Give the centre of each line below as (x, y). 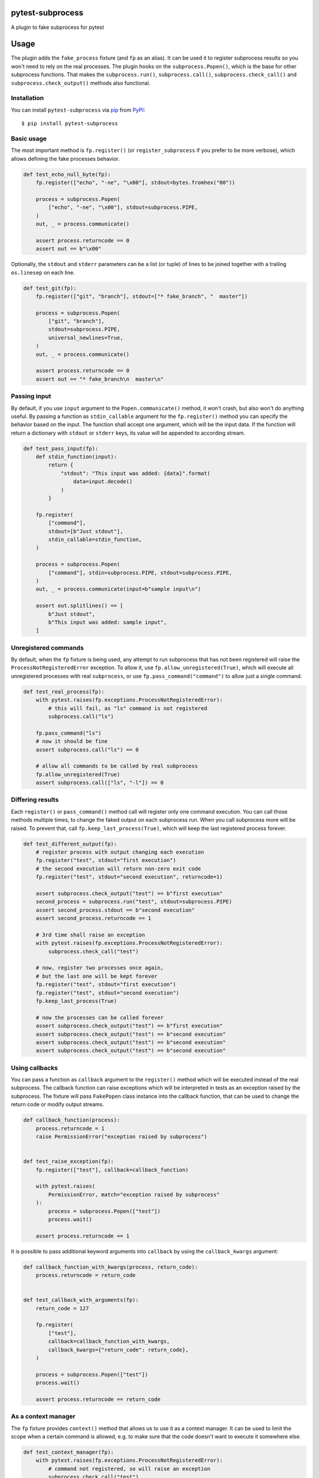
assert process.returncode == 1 (83, 1236)
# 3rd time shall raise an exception (90, 935)
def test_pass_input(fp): (61, 448)
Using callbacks (35, 1068)
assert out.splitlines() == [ (79, 606)
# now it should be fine (72, 741)
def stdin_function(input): (77, 457)
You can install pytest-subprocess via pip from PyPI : (78, 110)
